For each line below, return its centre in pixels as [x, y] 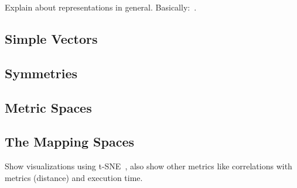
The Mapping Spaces [69, 142]
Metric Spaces [48, 107]
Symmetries [41, 73]
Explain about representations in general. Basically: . [101, 7]
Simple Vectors [51, 38]
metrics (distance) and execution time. [74, 177]
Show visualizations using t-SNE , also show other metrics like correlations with [148, 166]
